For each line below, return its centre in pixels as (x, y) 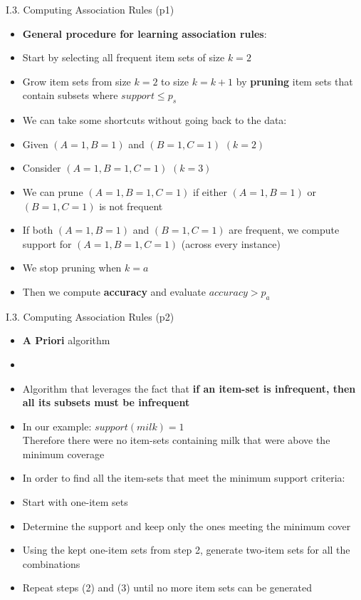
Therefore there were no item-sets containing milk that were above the (176, 440)
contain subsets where (70, 95)
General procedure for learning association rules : (145, 33)
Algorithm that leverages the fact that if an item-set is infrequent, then (189, 388)
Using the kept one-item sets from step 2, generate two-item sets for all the (186, 550)
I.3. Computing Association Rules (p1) (90, 9)
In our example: (57, 426)
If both (38, 230)
